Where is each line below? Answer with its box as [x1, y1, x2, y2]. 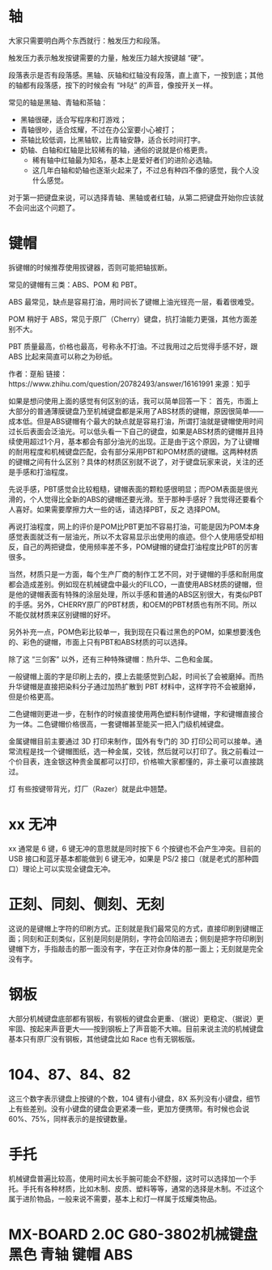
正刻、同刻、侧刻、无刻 [8, 896, 165, 914]
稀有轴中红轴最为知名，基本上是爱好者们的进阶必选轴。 [32, 155, 217, 164]
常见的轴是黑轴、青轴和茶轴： [8, 97, 108, 107]
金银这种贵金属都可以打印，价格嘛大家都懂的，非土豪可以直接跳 [50, 756, 264, 766]
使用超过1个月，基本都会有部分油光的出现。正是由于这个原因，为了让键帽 [15, 437, 260, 446]
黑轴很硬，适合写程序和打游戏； [19, 114, 127, 124]
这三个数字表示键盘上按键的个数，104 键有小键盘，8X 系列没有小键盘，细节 [8, 1093, 261, 1103]
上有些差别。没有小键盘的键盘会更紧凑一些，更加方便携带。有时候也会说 [8, 1103, 249, 1114]
